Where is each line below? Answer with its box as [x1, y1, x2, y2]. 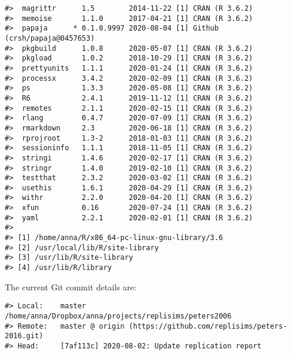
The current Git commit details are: [5, 280, 136, 293]
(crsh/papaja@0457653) [5, 34, 95, 43]
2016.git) [5, 332, 44, 341]
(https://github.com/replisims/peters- [128, 321, 287, 330]
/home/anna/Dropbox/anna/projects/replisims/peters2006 [5, 311, 232, 320]
